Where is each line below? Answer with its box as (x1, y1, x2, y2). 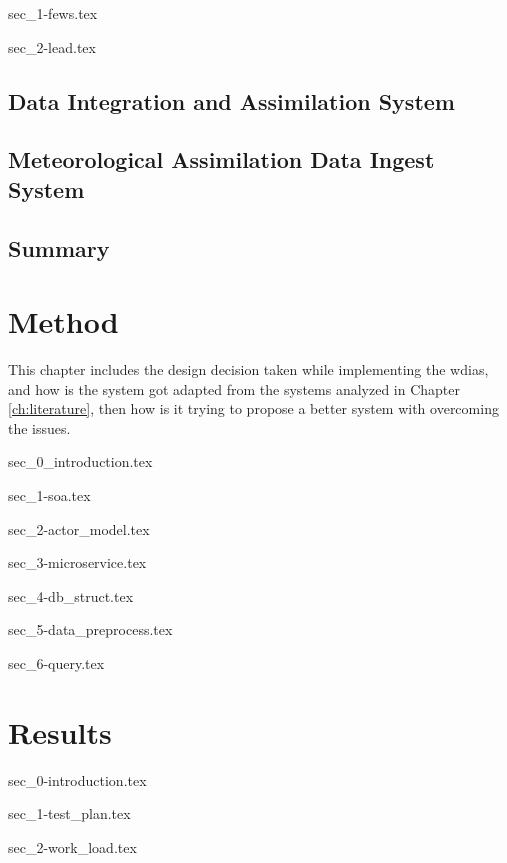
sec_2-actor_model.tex (8, 518, 150, 539)
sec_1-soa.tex (8, 485, 91, 506)
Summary (8, 232, 110, 263)
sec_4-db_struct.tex (8, 585, 134, 606)
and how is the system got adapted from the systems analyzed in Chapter (8, 378, 461, 399)
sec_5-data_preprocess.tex (8, 619, 173, 640)
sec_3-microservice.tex (8, 552, 147, 573)
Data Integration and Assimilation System (8, 85, 455, 116)
